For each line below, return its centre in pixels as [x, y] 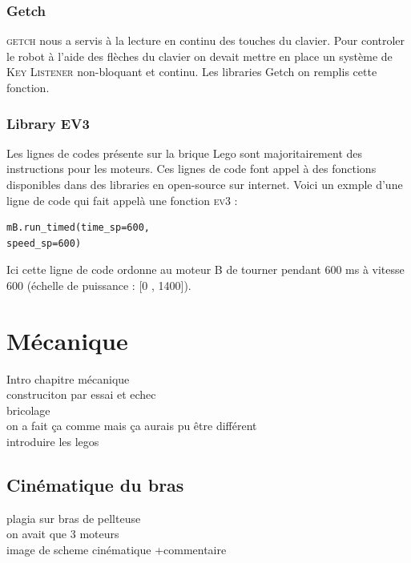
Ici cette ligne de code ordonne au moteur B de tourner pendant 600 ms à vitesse [205, 269]
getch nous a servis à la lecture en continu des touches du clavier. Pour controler [206, 40]
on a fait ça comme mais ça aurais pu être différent [132, 426]
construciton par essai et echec [81, 394]
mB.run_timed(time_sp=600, [78, 228]
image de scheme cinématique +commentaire [117, 550]
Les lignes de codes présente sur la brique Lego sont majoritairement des [185, 153]
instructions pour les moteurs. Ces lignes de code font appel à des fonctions [191, 169]
